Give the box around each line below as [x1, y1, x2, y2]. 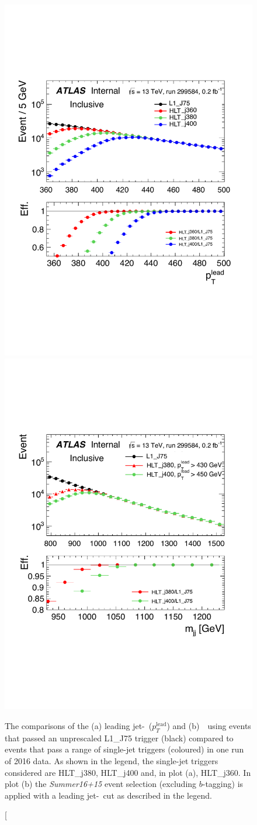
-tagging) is [202, 778, 244, 790]
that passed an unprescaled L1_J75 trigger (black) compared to [5, 731, 234, 744]
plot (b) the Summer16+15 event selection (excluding [5, 778, 197, 790]
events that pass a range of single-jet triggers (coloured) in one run [5, 743, 244, 755]
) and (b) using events [166, 720, 251, 732]
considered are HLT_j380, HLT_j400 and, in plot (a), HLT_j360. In [5, 766, 251, 778]
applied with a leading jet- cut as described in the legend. [5, 789, 212, 801]
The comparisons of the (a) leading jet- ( [5, 720, 152, 732]
